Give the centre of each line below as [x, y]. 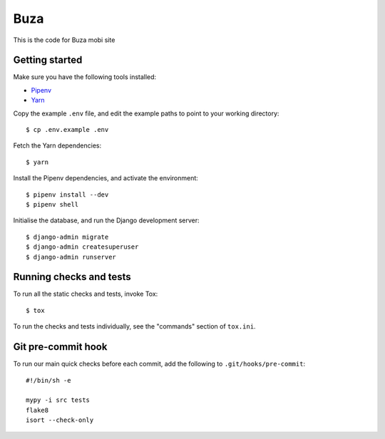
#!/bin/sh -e [48, 380]
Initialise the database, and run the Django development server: [106, 220]
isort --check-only [60, 420]
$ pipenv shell [52, 204]
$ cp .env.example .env [67, 130]
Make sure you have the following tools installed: [85, 77]
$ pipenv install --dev [67, 195]
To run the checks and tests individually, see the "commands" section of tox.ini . [134, 326]
